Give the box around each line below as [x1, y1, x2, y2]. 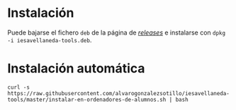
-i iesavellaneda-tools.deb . [7, 35, 92, 44]
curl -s [7, 83, 30, 91]
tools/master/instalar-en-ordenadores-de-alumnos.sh [7, 96, 167, 103]
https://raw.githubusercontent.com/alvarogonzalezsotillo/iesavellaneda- [7, 90, 230, 97]
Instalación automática [7, 61, 145, 77]
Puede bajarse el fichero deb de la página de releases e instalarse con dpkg [7, 28, 225, 37]
